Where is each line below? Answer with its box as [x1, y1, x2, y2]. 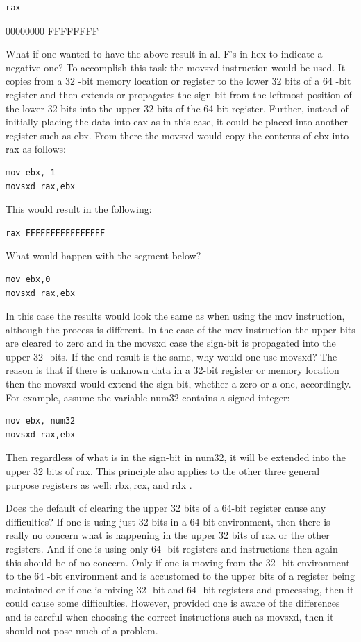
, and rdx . [146, 477, 192, 492]
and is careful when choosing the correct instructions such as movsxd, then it [6, 609, 334, 623]
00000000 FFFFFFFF [6, 23, 99, 37]
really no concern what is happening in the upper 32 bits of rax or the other [6, 528, 330, 542]
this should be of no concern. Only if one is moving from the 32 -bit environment [6, 555, 350, 569]
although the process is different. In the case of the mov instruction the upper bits [6, 322, 355, 336]
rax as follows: [6, 141, 66, 156]
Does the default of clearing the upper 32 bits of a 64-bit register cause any [6, 501, 326, 515]
